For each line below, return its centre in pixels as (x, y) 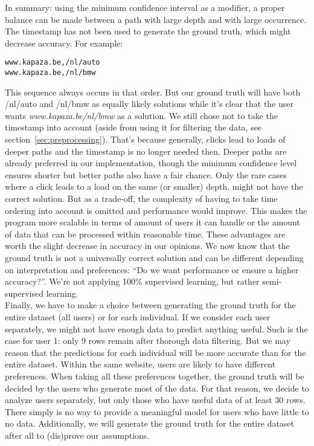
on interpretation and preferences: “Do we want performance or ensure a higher (152, 269)
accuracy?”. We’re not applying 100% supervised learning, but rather (132, 281)
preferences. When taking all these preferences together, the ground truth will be (155, 376)
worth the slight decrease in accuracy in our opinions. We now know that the (147, 246)
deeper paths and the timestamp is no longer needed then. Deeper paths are (146, 151)
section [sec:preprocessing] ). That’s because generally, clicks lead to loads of (145, 139)
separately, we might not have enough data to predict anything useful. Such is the (156, 328)
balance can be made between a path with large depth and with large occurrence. (156, 19)
